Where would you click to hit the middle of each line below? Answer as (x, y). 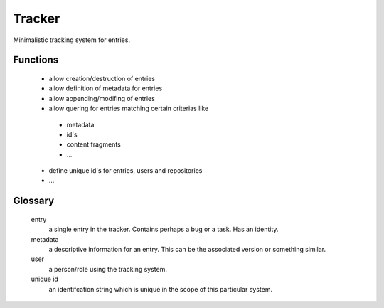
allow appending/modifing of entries (102, 98)
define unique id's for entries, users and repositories (126, 171)
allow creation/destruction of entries (102, 78)
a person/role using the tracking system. (108, 269)
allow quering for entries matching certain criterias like (129, 108)
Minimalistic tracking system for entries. (72, 40)
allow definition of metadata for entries (106, 88)
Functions (36, 60)
